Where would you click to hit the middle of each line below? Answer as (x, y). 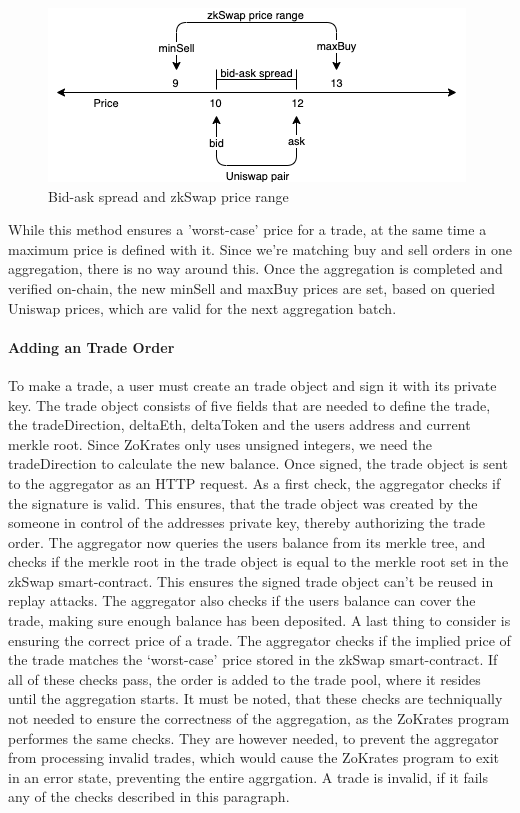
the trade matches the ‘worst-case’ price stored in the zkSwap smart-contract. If (253, 659)
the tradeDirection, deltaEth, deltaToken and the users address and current (239, 424)
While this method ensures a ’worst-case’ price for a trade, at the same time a (247, 229)
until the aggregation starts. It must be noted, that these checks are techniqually (255, 698)
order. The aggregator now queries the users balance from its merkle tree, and (247, 541)
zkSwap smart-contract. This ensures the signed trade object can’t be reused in (251, 580)
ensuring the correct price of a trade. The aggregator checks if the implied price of (259, 639)
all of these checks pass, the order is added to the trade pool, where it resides (244, 678)
